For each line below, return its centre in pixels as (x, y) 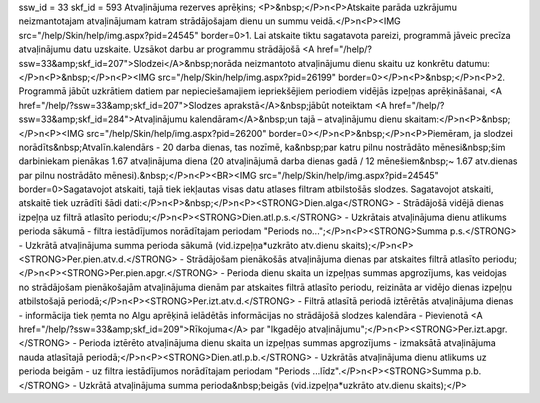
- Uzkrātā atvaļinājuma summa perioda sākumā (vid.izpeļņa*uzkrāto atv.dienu (179, 245)
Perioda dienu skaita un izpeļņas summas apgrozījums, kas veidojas (366, 273)
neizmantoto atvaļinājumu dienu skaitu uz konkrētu (349, 63)
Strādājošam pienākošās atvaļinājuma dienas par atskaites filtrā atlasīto (333, 259)
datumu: (472, 63)
